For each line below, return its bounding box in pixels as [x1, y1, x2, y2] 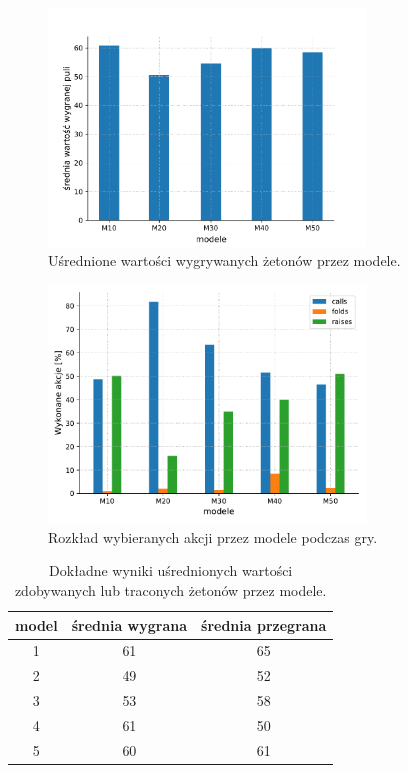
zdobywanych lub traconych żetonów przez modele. [14, 580, 327, 601]
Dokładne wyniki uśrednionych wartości [49, 560, 293, 581]
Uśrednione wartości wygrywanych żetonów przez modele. [48, 250, 401, 271]
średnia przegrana [201, 614, 327, 635]
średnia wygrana [71, 614, 188, 635]
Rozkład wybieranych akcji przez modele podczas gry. [48, 526, 378, 547]
